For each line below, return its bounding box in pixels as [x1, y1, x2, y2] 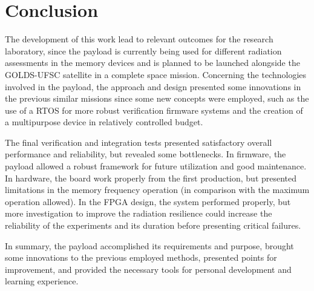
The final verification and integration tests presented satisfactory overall [5, 136, 272, 148]
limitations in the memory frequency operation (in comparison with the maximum [5, 183, 310, 196]
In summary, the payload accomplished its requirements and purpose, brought [5, 239, 294, 252]
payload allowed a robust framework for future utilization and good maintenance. [5, 160, 307, 172]
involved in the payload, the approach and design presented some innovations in [5, 80, 301, 93]
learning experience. [5, 275, 79, 287]
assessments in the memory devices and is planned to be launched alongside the [5, 56, 300, 69]
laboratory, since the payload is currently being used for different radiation [5, 44, 282, 57]
